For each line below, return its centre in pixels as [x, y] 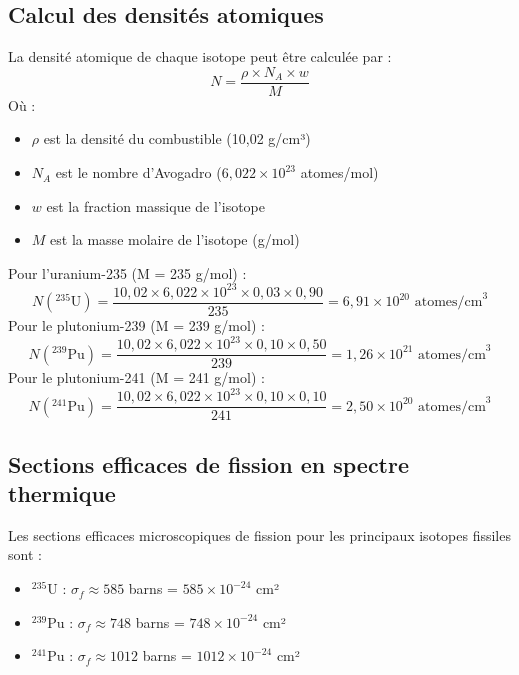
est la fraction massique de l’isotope [155, 205]
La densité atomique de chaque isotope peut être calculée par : [200, 56]
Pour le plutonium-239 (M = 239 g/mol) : [136, 324]
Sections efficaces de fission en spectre [209, 463]
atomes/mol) [339, 172]
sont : [25, 554]
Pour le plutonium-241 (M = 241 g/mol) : [136, 377]
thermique [62, 493]
